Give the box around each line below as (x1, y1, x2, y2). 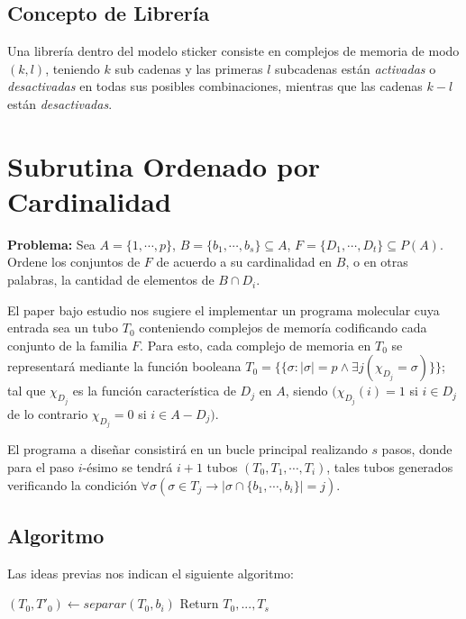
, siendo (285, 381, 328, 400)
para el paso (7, 457, 75, 476)
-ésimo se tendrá (82, 457, 173, 476)
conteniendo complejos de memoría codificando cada (139, 318, 427, 337)
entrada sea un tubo (7, 318, 119, 337)
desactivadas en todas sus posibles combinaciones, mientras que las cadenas (7, 77, 423, 96)
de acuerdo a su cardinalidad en (156, 252, 333, 271)
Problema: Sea (7, 234, 96, 253)
